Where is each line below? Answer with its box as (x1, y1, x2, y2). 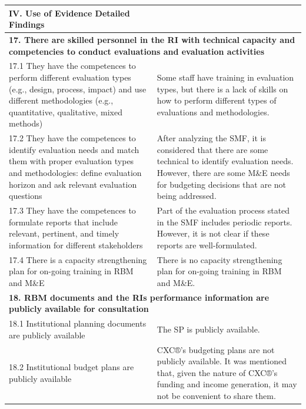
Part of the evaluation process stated (157, 204, 290, 216)
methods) (9, 117, 43, 129)
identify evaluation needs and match (9, 143, 139, 155)
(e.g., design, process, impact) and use (9, 82, 147, 95)
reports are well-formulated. (157, 238, 257, 251)
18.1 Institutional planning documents (9, 317, 147, 330)
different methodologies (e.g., (9, 94, 114, 107)
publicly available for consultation (9, 302, 149, 315)
